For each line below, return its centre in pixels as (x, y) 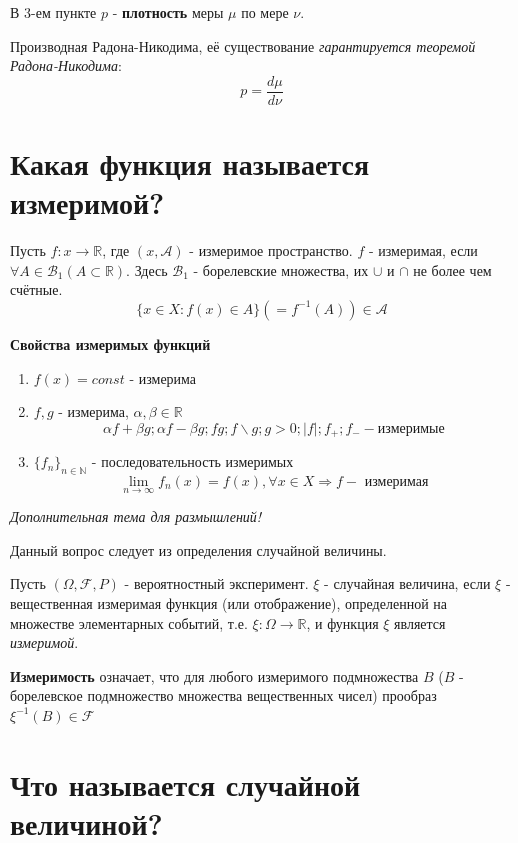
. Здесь (147, 269)
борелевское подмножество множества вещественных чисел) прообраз (223, 695)
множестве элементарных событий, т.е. (129, 622)
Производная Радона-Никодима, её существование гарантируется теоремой (243, 45)
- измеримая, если (423, 250)
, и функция (342, 622)
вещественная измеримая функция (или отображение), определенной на (228, 602)
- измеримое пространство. (271, 250)
